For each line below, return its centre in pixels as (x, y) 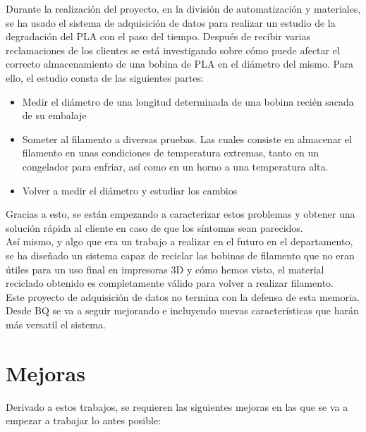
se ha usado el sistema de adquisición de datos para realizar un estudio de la (171, 22)
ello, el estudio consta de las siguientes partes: (105, 77)
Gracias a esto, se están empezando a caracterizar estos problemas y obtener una (181, 214)
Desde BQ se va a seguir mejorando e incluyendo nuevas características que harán (182, 310)
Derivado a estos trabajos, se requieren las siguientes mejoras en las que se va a (177, 406)
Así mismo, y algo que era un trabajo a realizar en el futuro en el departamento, (179, 241)
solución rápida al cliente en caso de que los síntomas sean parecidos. (154, 227)
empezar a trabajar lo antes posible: (83, 420)
